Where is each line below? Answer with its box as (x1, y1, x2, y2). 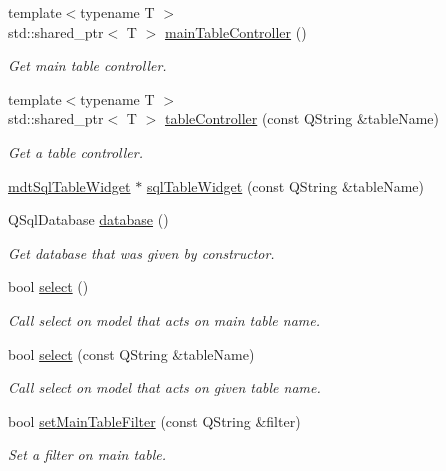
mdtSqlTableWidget (8, 175, 131, 196)
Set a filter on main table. (8, 444, 166, 465)
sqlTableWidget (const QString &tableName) (146, 175, 424, 196)
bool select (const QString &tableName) (8, 343, 255, 364)
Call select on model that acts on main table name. (8, 309, 321, 330)
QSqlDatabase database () (8, 209, 169, 230)
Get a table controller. (8, 141, 144, 162)
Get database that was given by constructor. (8, 242, 275, 263)
